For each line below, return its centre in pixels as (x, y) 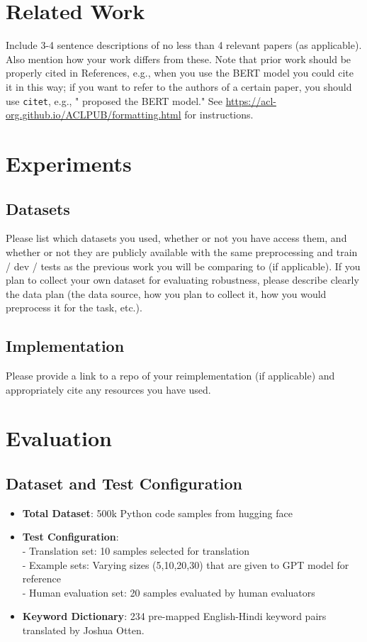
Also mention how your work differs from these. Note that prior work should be (179, 59)
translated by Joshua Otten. (83, 630)
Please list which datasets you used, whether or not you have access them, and (176, 238)
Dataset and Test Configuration (124, 483)
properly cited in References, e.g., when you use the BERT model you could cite (180, 73)
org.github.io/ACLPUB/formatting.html (94, 115)
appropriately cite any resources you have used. (108, 389)
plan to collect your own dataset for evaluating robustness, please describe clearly (182, 280)
